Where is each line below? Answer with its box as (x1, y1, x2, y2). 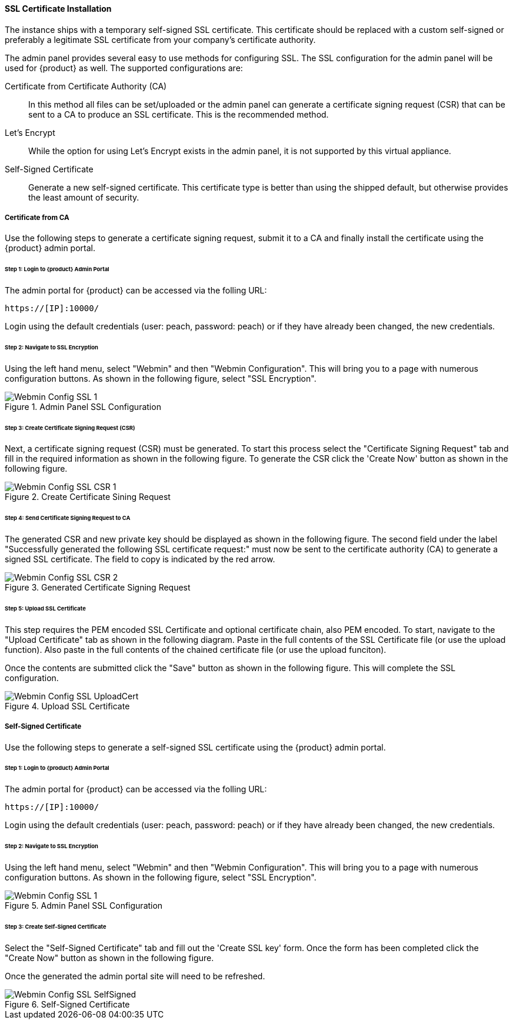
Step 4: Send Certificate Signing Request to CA (5, 515, 131, 522)
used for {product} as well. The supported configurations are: (5, 62, 243, 73)
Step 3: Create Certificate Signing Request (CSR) (5, 424, 135, 431)
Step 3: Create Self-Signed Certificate (5, 923, 106, 930)
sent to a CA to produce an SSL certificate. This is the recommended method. (28, 109, 329, 119)
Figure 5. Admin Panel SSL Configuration (5, 900, 163, 910)
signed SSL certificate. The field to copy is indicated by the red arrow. (5, 554, 275, 565)
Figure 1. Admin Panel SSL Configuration (5, 401, 161, 412)
